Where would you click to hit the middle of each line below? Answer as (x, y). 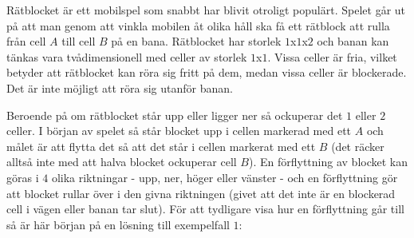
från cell (26, 41)
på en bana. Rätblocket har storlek (196, 41)
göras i (23, 177)
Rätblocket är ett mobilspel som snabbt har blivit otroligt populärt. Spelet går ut (206, 10)
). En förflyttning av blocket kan (328, 162)
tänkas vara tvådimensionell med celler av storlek (127, 56)
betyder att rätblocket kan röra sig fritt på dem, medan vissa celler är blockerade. (207, 72)
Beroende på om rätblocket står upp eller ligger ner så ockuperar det (175, 115)
